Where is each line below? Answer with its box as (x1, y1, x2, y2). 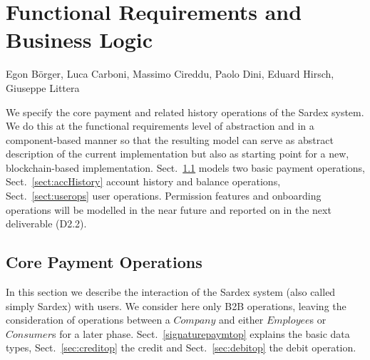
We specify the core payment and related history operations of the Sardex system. (6, 104, 364, 119)
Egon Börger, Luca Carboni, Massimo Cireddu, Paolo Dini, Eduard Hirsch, (6, 66, 334, 81)
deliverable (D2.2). (6, 216, 87, 231)
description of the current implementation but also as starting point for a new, (6, 146, 349, 161)
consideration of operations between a (6, 312, 170, 327)
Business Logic (6, 25, 153, 54)
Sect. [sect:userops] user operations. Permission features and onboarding (6, 188, 322, 203)
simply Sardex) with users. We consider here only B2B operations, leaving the (6, 298, 346, 313)
